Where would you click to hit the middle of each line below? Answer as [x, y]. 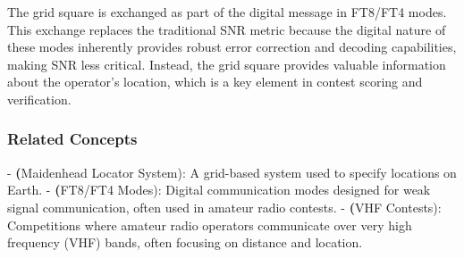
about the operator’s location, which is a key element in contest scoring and [215, 82]
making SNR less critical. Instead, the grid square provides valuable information [227, 64]
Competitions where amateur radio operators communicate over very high [210, 225]
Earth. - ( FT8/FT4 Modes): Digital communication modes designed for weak [219, 190]
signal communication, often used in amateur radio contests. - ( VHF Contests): [224, 207]
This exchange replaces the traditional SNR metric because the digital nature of [227, 29]
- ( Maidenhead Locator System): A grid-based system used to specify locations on [232, 172]
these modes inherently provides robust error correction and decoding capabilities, [232, 47]
